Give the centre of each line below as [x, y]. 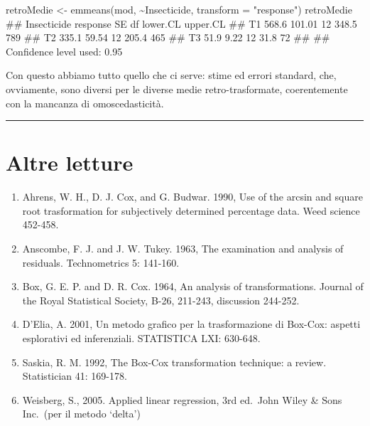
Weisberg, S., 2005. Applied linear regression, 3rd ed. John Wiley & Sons [182, 399]
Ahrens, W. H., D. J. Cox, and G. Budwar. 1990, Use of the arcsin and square [192, 197]
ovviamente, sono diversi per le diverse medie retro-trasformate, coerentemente [177, 89]
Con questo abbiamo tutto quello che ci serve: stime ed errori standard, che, [171, 75]
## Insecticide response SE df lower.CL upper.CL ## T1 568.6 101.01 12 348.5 [181, 23]
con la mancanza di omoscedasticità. [85, 103]
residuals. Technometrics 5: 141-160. [101, 262]
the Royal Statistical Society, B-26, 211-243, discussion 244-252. [161, 300]
